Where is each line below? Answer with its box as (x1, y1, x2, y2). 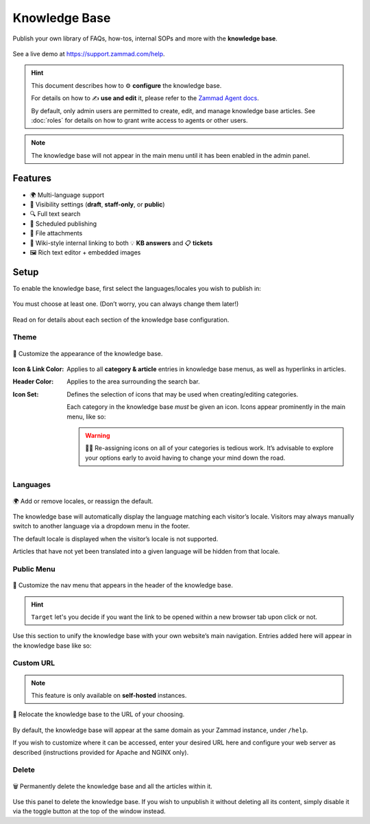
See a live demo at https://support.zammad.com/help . (12, 49, 165, 58)
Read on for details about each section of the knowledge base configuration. (12, 316, 230, 324)
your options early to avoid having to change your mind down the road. (85, 454, 286, 462)
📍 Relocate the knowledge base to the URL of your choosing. (12, 710, 185, 718)
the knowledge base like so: (12, 641, 92, 650)
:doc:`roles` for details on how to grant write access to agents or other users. (31, 116, 248, 124)
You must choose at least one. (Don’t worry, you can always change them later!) (12, 300, 239, 308)
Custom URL (12, 659, 56, 668)
